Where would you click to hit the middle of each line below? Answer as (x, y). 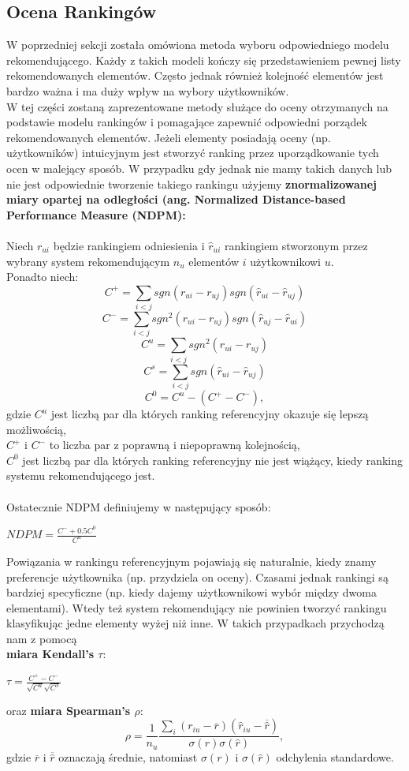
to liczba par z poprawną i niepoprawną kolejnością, (175, 445)
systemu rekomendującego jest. (81, 475)
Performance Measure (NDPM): (96, 214)
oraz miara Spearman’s (69, 710)
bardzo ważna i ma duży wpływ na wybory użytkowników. (148, 90)
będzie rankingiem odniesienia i (129, 245)
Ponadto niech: (43, 277)
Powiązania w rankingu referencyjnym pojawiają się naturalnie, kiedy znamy (191, 561)
